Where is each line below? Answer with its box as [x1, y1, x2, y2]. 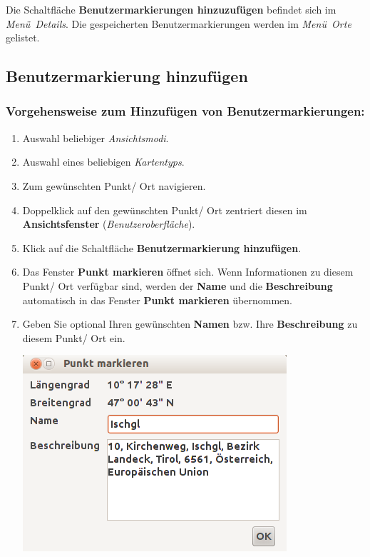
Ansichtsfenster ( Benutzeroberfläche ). [22, 216, 195, 231]
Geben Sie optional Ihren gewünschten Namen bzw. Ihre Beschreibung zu [22, 316, 358, 331]
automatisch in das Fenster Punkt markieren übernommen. [22, 292, 292, 307]
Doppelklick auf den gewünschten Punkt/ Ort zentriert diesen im [22, 202, 307, 217]
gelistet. [6, 30, 40, 45]
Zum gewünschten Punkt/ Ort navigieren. [22, 178, 206, 193]
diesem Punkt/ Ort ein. [22, 330, 125, 345]
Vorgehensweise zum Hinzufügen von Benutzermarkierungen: [6, 102, 365, 120]
